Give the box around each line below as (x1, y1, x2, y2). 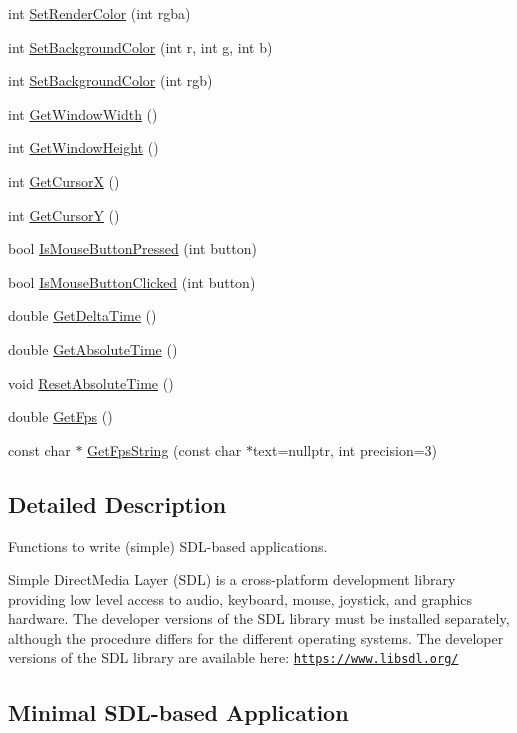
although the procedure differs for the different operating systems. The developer (8, 627, 504, 648)
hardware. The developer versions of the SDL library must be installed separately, (8, 608, 510, 629)
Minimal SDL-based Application (8, 696, 349, 727)
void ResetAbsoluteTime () (8, 372, 174, 393)
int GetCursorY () (8, 204, 120, 225)
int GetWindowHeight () (8, 137, 159, 158)
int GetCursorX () (8, 170, 120, 191)
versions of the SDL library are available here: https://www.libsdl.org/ (8, 647, 459, 668)
